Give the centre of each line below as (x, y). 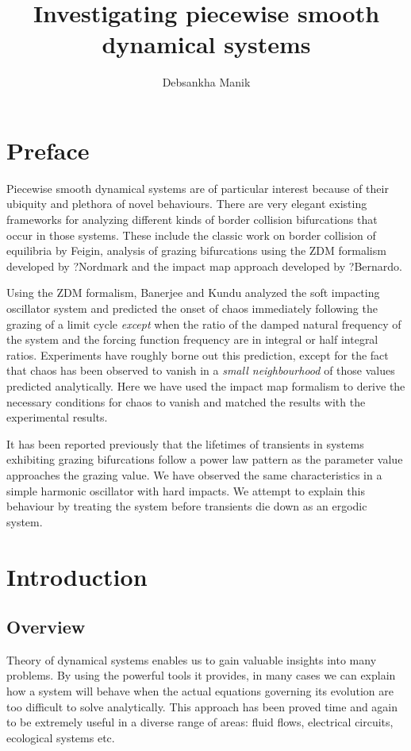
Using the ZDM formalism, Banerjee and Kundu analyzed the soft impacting (193, 293)
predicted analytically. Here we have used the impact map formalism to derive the (206, 385)
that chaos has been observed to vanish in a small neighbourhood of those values (201, 370)
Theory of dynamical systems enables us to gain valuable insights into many (192, 659)
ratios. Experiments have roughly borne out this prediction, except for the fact (198, 354)
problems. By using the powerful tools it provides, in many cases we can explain (201, 675)
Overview (46, 627)
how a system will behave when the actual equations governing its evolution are (200, 691)
